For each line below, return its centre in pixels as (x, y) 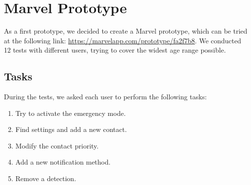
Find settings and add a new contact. (71, 129)
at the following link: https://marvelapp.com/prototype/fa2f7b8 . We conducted (123, 40)
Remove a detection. (46, 178)
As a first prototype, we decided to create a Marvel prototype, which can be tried (126, 31)
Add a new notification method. (63, 162)
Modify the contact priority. (57, 145)
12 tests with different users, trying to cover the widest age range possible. (115, 50)
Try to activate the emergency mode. (70, 113)
